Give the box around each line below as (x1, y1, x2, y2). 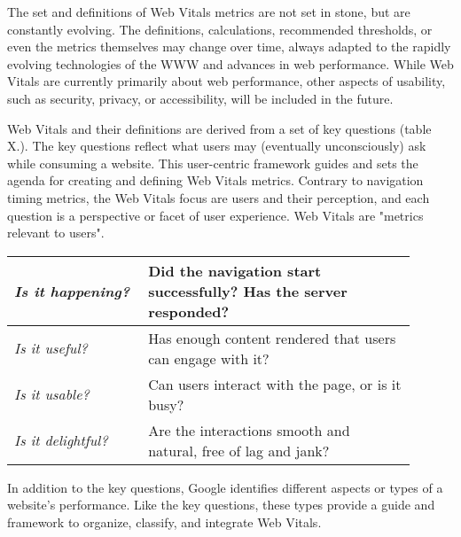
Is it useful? (14, 338, 88, 359)
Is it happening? (14, 280, 130, 301)
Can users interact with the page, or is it (148, 373, 402, 394)
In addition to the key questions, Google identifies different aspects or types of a (7, 478, 443, 496)
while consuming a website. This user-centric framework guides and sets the (7, 153, 418, 172)
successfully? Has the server (148, 280, 348, 301)
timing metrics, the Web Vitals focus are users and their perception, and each (7, 188, 430, 206)
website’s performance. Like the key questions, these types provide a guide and (7, 495, 435, 514)
